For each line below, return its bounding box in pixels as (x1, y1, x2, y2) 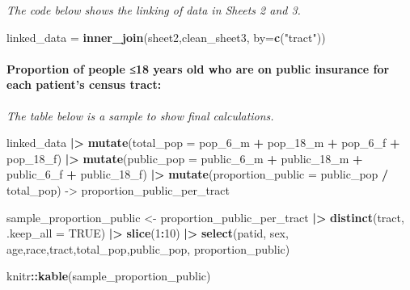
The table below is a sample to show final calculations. (6, 107, 274, 124)
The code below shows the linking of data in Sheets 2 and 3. (6, 2, 301, 18)
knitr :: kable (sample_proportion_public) (6, 267, 211, 284)
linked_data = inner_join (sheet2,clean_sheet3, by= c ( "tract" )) (6, 28, 326, 45)
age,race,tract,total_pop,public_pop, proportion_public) (6, 240, 290, 257)
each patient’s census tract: (6, 76, 162, 93)
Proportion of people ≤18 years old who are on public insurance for (6, 60, 390, 77)
